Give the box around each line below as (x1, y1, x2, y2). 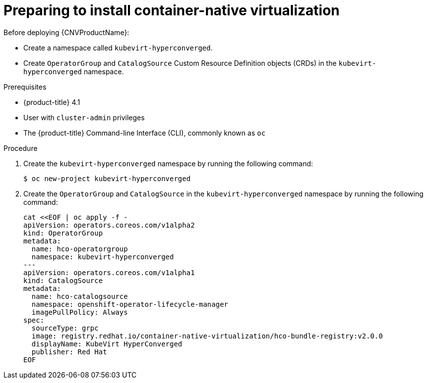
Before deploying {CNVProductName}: (3, 28, 129, 37)
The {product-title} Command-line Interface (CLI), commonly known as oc (23, 128, 266, 137)
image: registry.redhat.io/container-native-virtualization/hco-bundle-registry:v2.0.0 (31, 332, 383, 340)
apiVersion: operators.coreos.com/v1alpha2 (23, 221, 195, 229)
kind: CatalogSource (23, 276, 103, 285)
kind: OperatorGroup (23, 229, 103, 237)
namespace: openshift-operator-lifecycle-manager (31, 300, 229, 308)
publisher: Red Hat (31, 347, 107, 356)
